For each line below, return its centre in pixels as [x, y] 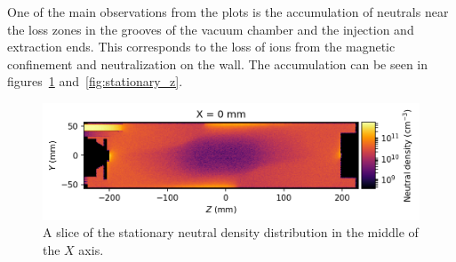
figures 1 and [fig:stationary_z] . [95, 81]
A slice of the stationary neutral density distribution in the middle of [231, 232]
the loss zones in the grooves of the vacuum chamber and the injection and [211, 29]
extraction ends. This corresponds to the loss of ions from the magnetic [201, 47]
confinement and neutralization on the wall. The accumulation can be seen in [218, 64]
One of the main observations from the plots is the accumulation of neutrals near [228, 12]
